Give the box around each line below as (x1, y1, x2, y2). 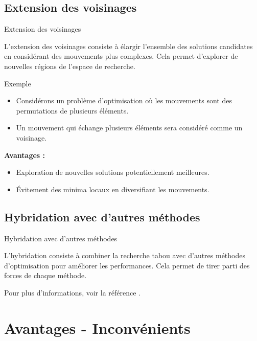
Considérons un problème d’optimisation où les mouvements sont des (16, 95, 232, 106)
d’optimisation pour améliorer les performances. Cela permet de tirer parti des (4, 260, 250, 270)
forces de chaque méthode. (4, 270, 87, 281)
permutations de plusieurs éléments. (16, 105, 129, 116)
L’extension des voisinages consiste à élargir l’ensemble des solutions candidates (4, 40, 253, 51)
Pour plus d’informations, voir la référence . (4, 287, 141, 298)
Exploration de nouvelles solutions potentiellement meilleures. (16, 167, 209, 177)
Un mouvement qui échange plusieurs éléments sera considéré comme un (16, 122, 243, 133)
